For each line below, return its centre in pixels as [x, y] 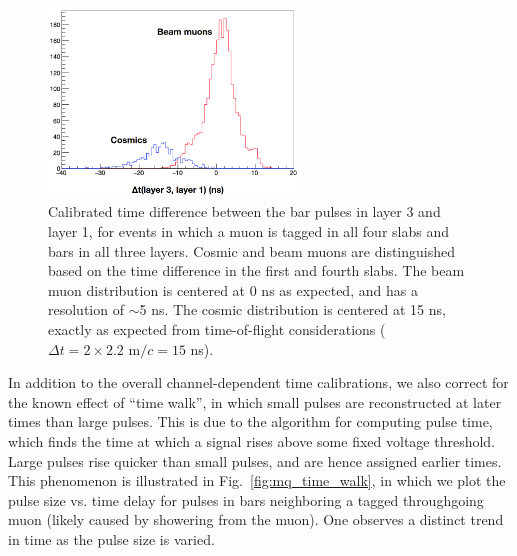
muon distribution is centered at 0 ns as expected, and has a [233, 289]
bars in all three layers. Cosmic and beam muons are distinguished [251, 250]
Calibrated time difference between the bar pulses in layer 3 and [244, 211]
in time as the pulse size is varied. [111, 538]
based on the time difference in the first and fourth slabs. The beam [256, 270]
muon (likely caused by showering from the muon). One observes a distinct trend [256, 519]
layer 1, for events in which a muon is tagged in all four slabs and [248, 231]
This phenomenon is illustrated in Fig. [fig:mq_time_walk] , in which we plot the [257, 480]
